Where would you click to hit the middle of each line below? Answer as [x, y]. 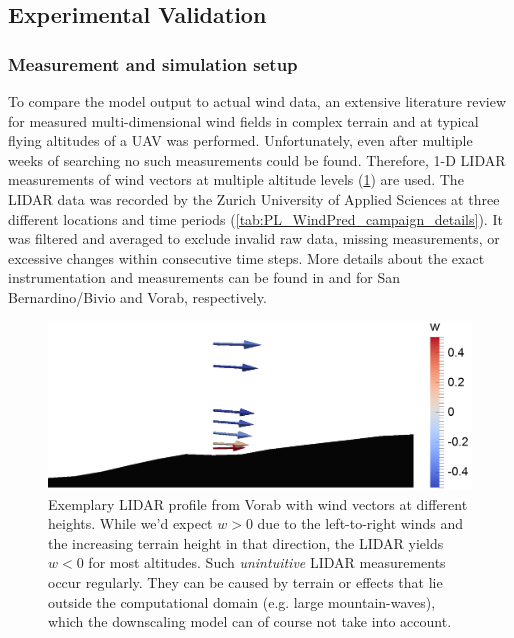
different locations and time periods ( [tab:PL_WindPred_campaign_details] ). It [255, 218]
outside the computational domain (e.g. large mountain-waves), [242, 601]
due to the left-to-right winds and [360, 523]
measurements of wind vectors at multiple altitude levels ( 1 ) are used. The [236, 179]
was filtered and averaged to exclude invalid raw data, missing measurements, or [254, 238]
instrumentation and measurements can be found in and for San [204, 277]
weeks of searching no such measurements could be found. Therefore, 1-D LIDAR [257, 159]
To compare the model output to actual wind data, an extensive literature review [257, 101]
